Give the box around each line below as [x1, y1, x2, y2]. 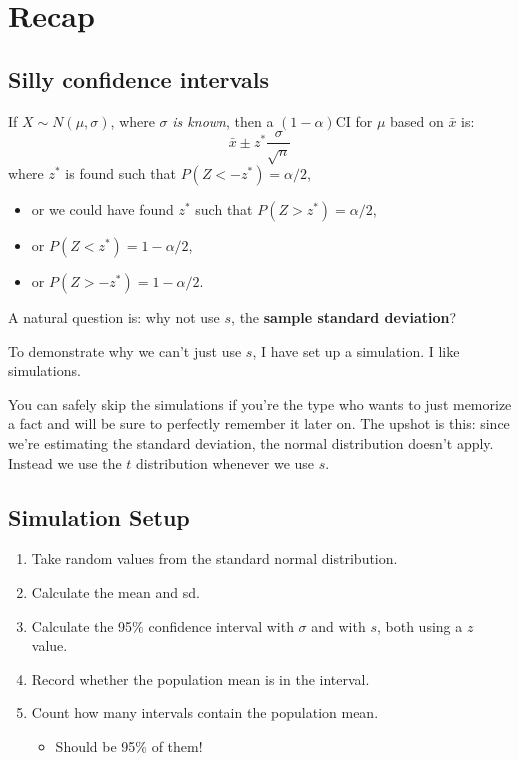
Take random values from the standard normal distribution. [31, 548, 398, 569]
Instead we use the [8, 452, 122, 473]
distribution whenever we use [136, 452, 315, 473]
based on [390, 110, 444, 131]
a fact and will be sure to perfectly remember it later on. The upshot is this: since [8, 413, 510, 434]
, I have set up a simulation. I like [252, 340, 460, 361]
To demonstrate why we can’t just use [8, 340, 242, 361]
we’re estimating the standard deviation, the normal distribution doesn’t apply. [8, 432, 494, 453]
